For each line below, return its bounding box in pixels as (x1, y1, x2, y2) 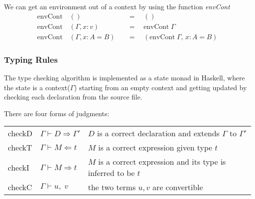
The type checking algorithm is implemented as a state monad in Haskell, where (4, 72, 245, 82)
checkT (8, 142, 32, 153)
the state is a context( (4, 82, 70, 92)
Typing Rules (4, 53, 58, 65)
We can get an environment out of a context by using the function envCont (4, 1, 230, 11)
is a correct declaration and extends (97, 127, 220, 139)
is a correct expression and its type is (98, 156, 226, 168)
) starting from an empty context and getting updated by (74, 82, 247, 92)
